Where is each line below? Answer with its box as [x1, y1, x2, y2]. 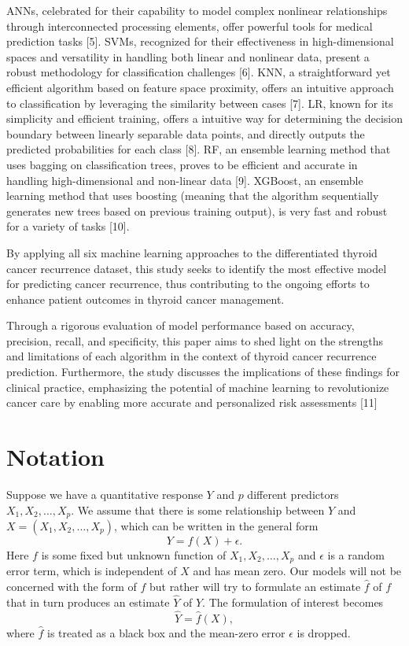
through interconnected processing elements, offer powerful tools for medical [6, 17, 373, 34]
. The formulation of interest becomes [202, 593, 384, 610]
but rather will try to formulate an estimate [149, 578, 361, 595]
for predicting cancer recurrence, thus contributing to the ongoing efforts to [6, 275, 370, 292]
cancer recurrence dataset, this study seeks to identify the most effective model [6, 260, 387, 276]
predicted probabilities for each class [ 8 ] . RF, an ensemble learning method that [6, 141, 391, 157]
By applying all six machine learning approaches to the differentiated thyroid [6, 244, 378, 260]
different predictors [247, 485, 339, 502]
